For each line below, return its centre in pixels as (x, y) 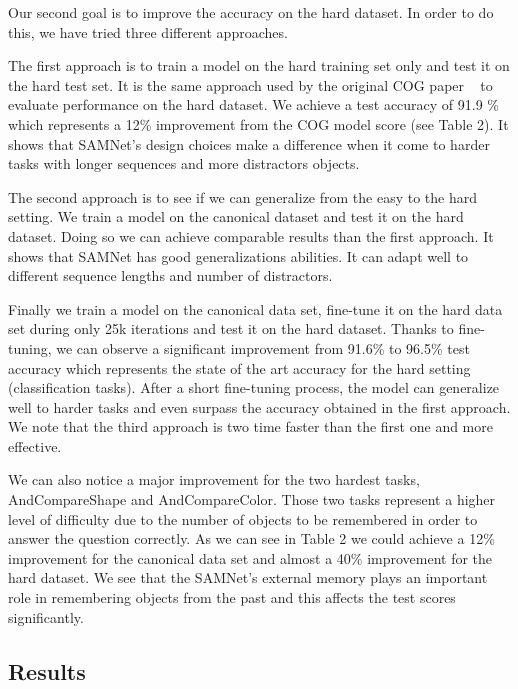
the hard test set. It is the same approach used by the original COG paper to (250, 84)
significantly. (46, 616)
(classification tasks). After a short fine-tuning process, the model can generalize (254, 387)
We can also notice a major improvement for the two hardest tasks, (214, 479)
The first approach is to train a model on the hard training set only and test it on (259, 65)
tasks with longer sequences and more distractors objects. (184, 163)
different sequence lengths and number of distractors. (170, 275)
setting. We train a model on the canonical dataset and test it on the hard (236, 216)
